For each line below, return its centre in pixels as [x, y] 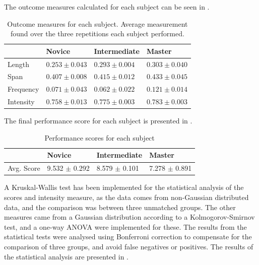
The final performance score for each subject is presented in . [98, 121]
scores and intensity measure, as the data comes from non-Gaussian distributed [126, 197]
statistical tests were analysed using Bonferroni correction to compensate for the [128, 237]
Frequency [23, 89]
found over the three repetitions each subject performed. [97, 34]
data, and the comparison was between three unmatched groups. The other [120, 207]
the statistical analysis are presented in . [67, 256]
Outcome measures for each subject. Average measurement [98, 23]
